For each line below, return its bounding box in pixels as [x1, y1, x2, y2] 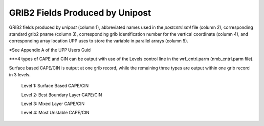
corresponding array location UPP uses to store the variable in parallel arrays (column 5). [9, 38, 188, 44]
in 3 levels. [9, 71, 31, 78]
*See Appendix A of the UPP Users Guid [9, 47, 91, 53]
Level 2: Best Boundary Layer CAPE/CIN [21, 92, 102, 98]
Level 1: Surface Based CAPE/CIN [21, 83, 89, 89]
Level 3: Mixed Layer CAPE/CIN [21, 101, 85, 107]
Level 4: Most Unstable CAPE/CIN [21, 110, 90, 116]
